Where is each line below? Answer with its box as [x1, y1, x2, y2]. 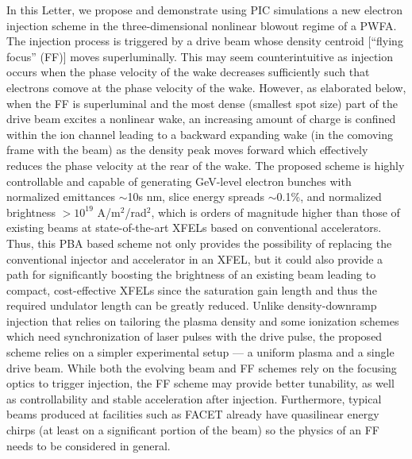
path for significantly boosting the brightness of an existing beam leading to [6, 266, 376, 283]
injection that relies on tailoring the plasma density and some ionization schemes [6, 312, 399, 329]
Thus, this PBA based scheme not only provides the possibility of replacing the [6, 234, 392, 251]
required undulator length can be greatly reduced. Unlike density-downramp [6, 297, 377, 314]
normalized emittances [6, 188, 115, 205]
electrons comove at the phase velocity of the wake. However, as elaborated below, [6, 79, 406, 95]
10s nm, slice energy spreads [127, 188, 265, 205]
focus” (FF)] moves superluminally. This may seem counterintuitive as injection [6, 48, 394, 64]
